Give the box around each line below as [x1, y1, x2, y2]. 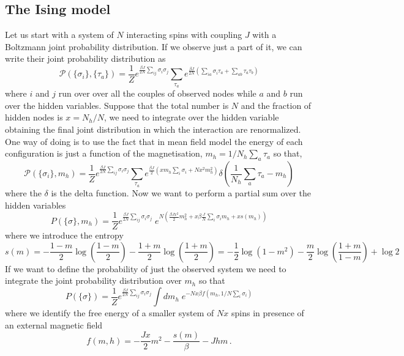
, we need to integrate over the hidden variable [103, 111, 279, 124]
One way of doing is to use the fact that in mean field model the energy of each [5, 135, 303, 147]
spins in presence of [231, 306, 304, 319]
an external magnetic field [5, 318, 103, 331]
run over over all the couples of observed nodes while [58, 87, 256, 100]
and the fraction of [241, 98, 312, 111]
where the [5, 187, 42, 199]
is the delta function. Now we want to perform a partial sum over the [51, 187, 312, 199]
